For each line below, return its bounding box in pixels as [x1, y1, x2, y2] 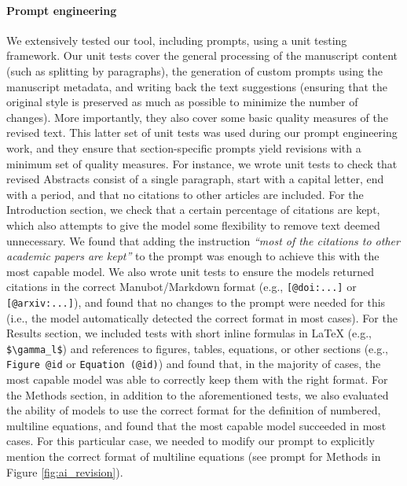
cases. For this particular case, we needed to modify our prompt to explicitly [6, 433, 375, 449]
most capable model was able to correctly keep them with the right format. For [6, 371, 388, 388]
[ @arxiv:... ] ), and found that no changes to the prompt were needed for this [6, 293, 386, 310]
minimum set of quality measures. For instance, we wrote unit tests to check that [6, 155, 398, 171]
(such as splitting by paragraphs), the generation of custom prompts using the [6, 62, 383, 79]
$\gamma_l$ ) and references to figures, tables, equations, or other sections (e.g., [6, 340, 389, 356]
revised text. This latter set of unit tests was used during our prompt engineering [6, 124, 398, 141]
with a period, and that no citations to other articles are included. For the [6, 186, 364, 202]
